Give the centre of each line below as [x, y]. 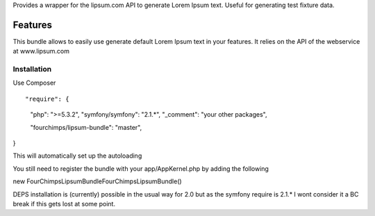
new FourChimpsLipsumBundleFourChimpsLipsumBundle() [97, 181]
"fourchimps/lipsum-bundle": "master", [86, 127]
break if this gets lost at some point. [64, 203]
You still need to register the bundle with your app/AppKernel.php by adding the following [141, 168]
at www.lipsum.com [41, 51]
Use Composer [34, 83]
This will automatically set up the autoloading [77, 156]
